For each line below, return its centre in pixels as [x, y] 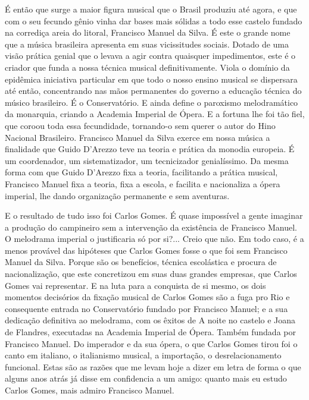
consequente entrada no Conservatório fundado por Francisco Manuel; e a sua [146, 308]
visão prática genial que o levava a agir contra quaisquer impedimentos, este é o [150, 56]
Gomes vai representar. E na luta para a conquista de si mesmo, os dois [135, 285]
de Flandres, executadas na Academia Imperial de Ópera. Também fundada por [150, 332]
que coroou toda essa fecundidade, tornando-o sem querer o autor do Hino [140, 125]
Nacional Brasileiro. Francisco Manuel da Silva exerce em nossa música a [138, 137]
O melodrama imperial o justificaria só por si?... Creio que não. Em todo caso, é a [154, 239]
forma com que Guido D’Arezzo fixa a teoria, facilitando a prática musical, [141, 172]
